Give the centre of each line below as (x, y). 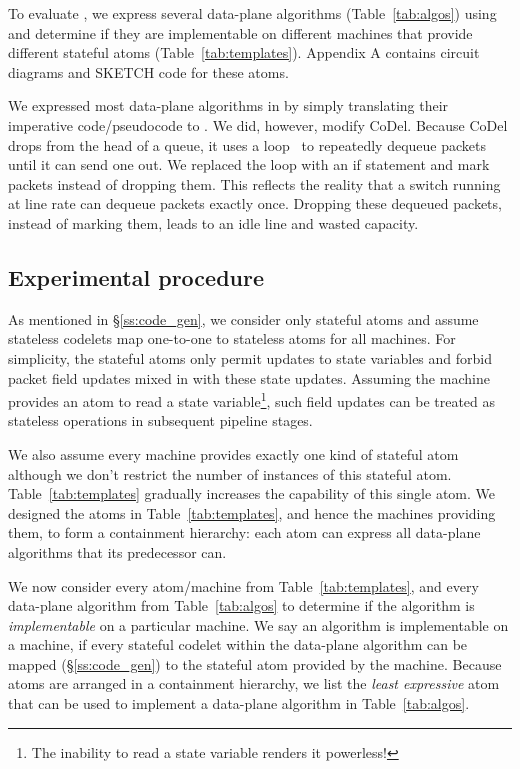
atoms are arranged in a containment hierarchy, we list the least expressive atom (254, 683)
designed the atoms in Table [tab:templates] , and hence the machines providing (252, 512)
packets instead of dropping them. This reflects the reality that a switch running (254, 183)
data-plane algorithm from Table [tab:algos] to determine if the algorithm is (241, 605)
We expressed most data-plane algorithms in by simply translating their (228, 105)
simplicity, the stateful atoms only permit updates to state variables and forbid (250, 357)
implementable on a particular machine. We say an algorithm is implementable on (258, 624)
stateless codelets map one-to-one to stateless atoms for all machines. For (232, 338)
